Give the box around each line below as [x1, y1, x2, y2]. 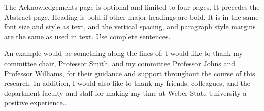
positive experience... [4, 97, 69, 108]
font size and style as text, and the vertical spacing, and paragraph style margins [4, 21, 256, 32]
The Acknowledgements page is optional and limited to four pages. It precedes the [4, 2, 260, 12]
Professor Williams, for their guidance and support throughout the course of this [4, 68, 255, 78]
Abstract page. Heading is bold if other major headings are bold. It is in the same [4, 11, 259, 22]
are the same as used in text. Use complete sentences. [4, 31, 171, 41]
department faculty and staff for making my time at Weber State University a [4, 87, 247, 98]
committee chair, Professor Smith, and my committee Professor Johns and [4, 58, 235, 68]
